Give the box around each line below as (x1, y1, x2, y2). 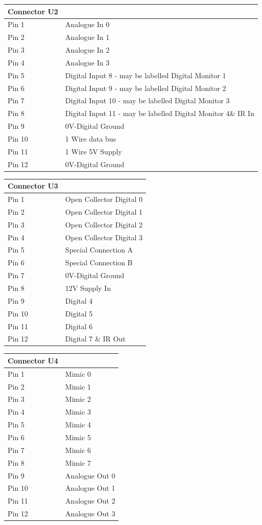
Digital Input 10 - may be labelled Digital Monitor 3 (65, 95, 230, 106)
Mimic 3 (65, 406, 91, 417)
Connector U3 (8, 180, 58, 191)
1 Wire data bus (65, 133, 116, 144)
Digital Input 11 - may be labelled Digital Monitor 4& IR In (65, 108, 254, 119)
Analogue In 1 (65, 32, 110, 42)
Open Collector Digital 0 (65, 194, 142, 204)
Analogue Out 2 (65, 495, 115, 506)
